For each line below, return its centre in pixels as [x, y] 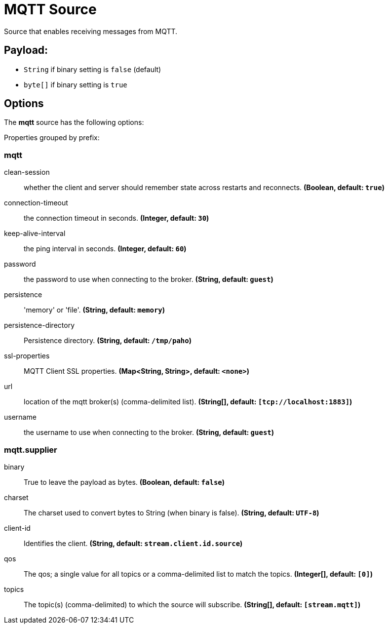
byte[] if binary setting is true [76, 84]
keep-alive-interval [35, 234]
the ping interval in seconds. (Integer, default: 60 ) [105, 249]
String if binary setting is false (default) [93, 69]
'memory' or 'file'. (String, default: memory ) [95, 310]
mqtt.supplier [31, 450]
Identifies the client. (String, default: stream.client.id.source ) [133, 543]
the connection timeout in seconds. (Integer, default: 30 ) [116, 218]
